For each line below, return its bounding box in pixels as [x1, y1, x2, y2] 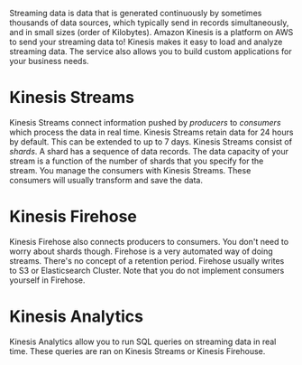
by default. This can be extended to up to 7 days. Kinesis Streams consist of [9, 136, 293, 147]
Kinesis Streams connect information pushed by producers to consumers [9, 117, 281, 127]
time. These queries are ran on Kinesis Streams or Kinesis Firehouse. [9, 345, 266, 356]
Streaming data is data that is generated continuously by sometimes [9, 8, 262, 18]
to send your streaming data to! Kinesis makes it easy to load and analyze [9, 36, 283, 47]
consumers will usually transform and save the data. [9, 174, 203, 185]
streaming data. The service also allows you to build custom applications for [9, 46, 292, 57]
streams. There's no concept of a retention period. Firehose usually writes [9, 255, 285, 266]
